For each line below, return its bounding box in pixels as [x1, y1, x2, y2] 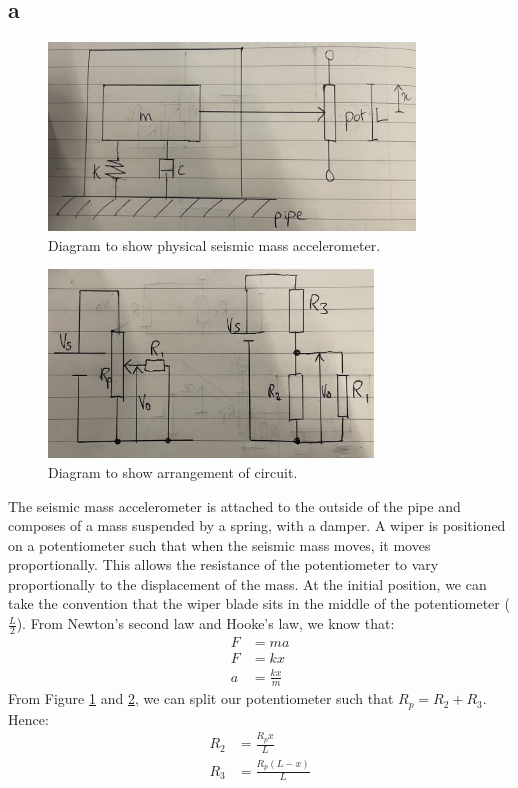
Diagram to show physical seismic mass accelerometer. [48, 234, 381, 255]
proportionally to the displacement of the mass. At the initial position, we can [8, 573, 487, 594]
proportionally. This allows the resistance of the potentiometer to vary [8, 554, 439, 575]
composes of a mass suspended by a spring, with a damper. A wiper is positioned [8, 515, 506, 536]
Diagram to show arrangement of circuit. [48, 461, 298, 482]
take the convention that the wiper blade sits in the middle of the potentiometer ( [8, 593, 510, 614]
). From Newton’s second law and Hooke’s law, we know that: [16, 613, 395, 634]
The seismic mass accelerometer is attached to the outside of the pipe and [8, 495, 461, 516]
